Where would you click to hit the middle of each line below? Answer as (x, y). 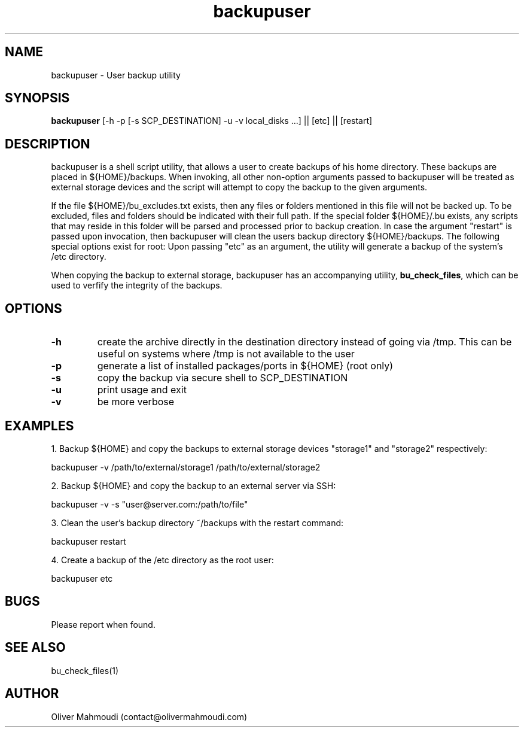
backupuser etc (82, 578)
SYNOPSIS (37, 98)
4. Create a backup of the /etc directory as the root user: (162, 560)
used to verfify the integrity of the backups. (137, 285)
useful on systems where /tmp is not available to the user (226, 354)
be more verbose (136, 402)
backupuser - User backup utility (116, 75)
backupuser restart (89, 541)
